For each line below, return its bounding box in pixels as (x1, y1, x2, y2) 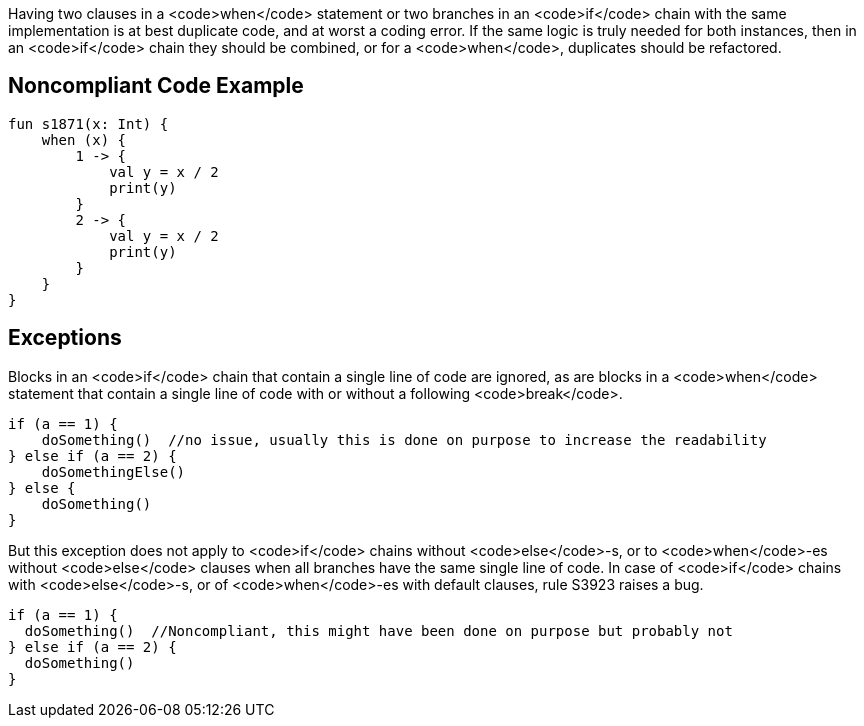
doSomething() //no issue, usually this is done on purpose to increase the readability (41, 431, 767, 448)
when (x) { (41, 131, 127, 148)
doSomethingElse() (41, 463, 186, 480)
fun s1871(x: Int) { (8, 115, 169, 132)
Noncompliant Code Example (8, 73, 304, 99)
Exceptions (8, 325, 122, 351)
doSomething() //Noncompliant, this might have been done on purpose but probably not (24, 622, 733, 639)
